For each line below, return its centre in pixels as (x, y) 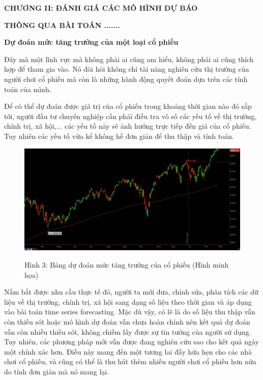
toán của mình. (28, 89)
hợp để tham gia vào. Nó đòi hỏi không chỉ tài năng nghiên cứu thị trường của (127, 69)
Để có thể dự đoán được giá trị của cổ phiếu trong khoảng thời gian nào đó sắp (128, 106)
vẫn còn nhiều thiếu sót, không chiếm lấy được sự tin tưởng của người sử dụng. (128, 331)
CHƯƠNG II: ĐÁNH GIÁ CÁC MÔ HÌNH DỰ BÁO (101, 8)
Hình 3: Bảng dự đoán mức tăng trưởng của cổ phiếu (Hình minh (127, 264)
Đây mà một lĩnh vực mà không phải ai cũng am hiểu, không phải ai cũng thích (129, 59)
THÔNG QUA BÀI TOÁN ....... (62, 25)
